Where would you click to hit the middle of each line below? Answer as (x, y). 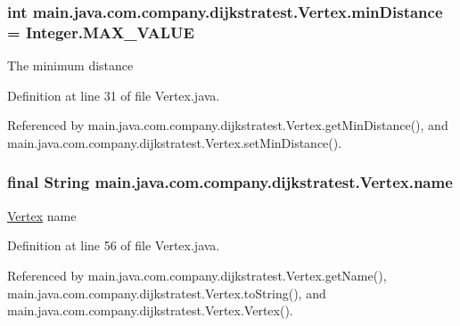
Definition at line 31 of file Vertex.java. (114, 95)
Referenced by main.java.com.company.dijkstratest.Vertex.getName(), (197, 275)
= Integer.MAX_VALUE (101, 32)
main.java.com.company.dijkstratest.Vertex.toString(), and (167, 293)
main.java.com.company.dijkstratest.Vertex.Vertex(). (150, 310)
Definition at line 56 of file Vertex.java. (114, 245)
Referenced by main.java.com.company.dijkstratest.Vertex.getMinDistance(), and (228, 125)
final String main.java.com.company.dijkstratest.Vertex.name (230, 182)
